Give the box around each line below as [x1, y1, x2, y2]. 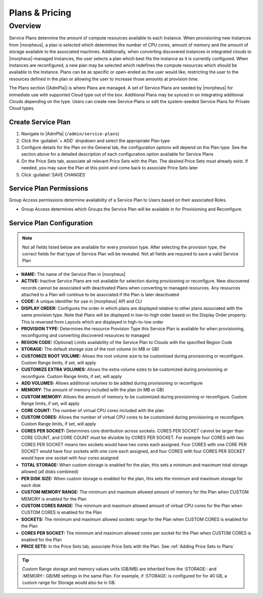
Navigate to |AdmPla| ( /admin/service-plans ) [21, 131, 119, 137]
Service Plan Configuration [9, 219, 93, 227]
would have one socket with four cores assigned [21, 455, 119, 461]
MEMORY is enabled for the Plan [21, 496, 87, 502]
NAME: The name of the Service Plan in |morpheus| [21, 271, 126, 277]
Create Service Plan [9, 118, 71, 127]
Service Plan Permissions [9, 184, 89, 193]
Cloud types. [9, 105, 35, 111]
